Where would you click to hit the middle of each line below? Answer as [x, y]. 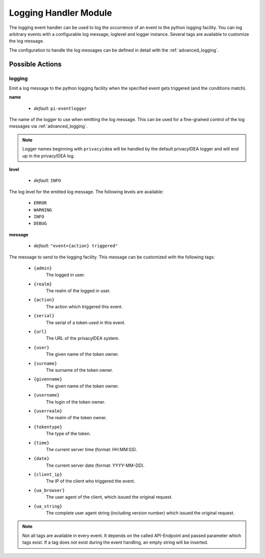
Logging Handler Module [61, 13]
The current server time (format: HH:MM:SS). [92, 449]
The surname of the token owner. [79, 370]
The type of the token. [68, 433]
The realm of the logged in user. [78, 291]
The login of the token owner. [76, 402]
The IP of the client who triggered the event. [91, 481]
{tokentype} [48, 427]
